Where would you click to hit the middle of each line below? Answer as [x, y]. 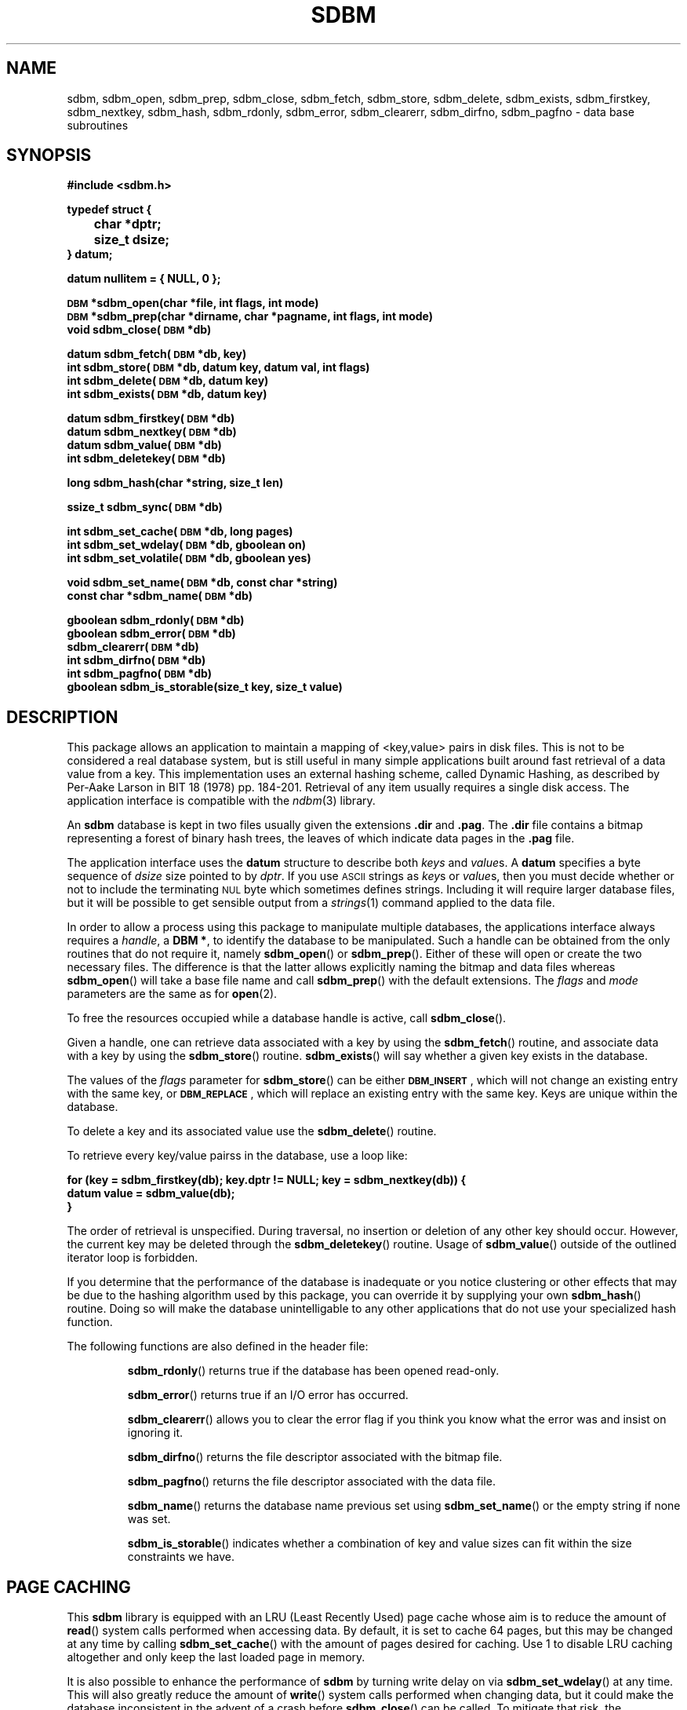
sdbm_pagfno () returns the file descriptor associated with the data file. [311, 1482]
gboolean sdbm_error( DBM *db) [151, 634]
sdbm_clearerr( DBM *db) [133, 647]
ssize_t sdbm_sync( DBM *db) [145, 507]
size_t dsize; [131, 240]
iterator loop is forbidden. [133, 1258]
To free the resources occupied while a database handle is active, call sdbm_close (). [287, 1018]
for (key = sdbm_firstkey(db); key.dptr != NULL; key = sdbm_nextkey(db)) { [266, 1180]
